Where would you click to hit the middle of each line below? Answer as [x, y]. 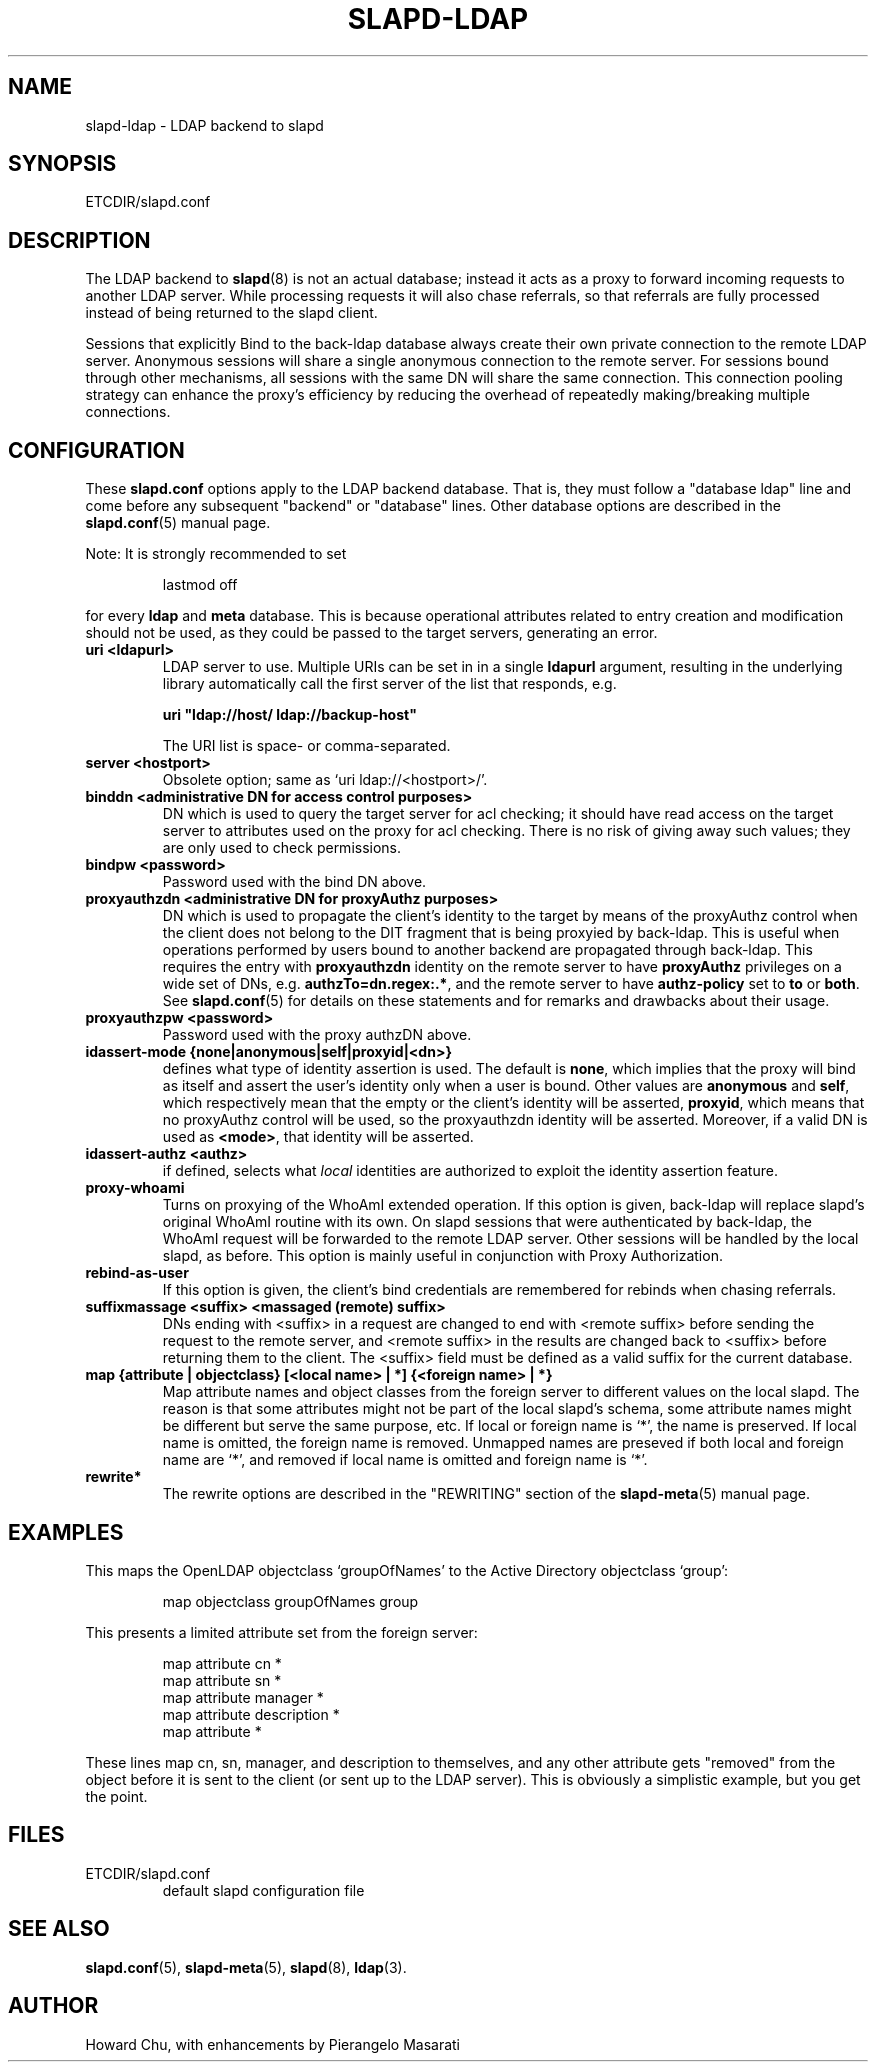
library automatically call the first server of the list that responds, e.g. [389, 684]
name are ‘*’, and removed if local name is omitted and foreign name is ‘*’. [405, 1460]
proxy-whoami [135, 1188]
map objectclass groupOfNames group [290, 1601]
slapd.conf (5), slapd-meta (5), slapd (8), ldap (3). [246, 1967]
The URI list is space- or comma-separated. [306, 746]
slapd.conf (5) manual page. [178, 523]
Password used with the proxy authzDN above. [317, 1035]
